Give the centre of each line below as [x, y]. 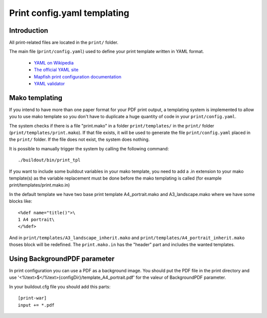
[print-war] [32, 298]
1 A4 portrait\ [36, 220]
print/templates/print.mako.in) [40, 185]
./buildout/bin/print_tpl [49, 160]
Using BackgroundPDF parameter [62, 259]
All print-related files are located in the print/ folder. [64, 43]
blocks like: [21, 201]
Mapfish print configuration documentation [78, 76]
